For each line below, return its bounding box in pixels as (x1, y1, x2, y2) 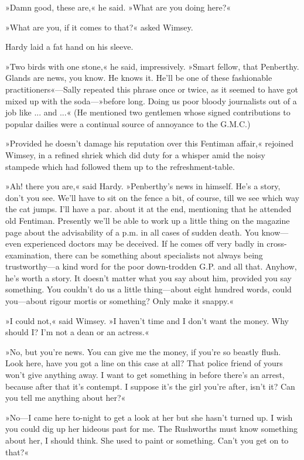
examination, (5, 248, 52, 261)
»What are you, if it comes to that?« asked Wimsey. (5, 21, 193, 33)
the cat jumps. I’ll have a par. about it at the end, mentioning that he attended (5, 203, 292, 215)
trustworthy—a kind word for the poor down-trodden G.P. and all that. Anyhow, (5, 260, 297, 272)
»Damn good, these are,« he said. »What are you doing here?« (5, 1, 231, 13)
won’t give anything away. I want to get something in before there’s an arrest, (5, 369, 285, 381)
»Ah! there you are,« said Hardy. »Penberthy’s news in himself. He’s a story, (5, 180, 281, 192)
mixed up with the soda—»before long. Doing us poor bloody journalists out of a (5, 94, 297, 107)
